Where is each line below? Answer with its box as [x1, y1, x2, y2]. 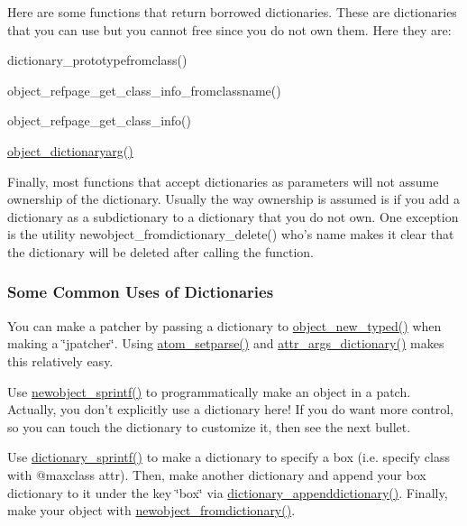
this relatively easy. [7, 351, 114, 370]
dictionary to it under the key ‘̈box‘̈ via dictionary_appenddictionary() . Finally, [7, 483, 448, 502]
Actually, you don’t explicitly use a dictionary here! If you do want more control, [7, 400, 453, 419]
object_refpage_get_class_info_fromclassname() [7, 80, 281, 99]
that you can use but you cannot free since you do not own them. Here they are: [7, 20, 452, 39]
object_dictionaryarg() [7, 141, 133, 160]
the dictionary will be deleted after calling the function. [7, 242, 315, 261]
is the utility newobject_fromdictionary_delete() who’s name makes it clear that [7, 225, 454, 244]
